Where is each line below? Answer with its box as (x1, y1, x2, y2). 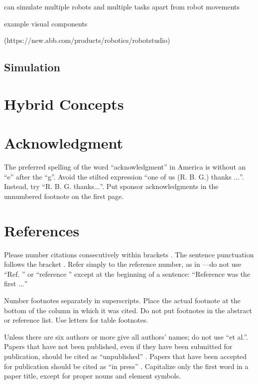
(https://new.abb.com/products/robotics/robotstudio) (4, 35, 170, 45)
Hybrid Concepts (4, 93, 124, 114)
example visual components (4, 18, 88, 28)
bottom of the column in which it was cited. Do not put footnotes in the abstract (4, 305, 252, 315)
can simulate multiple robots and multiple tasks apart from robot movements (4, 1, 240, 11)
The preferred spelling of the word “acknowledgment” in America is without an (4, 162, 246, 172)
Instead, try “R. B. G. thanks (4, 181, 94, 192)
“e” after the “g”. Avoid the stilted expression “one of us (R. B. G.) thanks (4, 171, 232, 182)
